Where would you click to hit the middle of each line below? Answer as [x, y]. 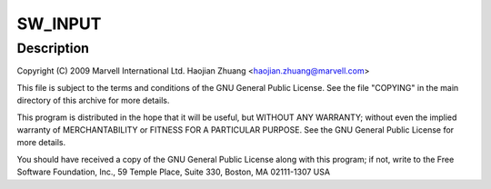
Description [53, 48]
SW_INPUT [59, 24]
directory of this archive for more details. [93, 101]
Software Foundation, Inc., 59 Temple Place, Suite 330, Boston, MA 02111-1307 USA [174, 172]
